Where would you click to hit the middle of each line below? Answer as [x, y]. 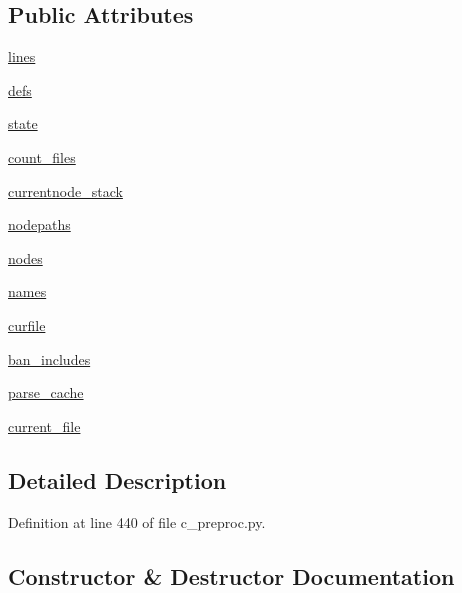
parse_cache [46, 392]
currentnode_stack [65, 190]
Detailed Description [117, 479]
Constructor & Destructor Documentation [231, 575]
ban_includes [49, 358]
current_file [44, 425]
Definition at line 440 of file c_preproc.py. [137, 521]
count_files [42, 156]
